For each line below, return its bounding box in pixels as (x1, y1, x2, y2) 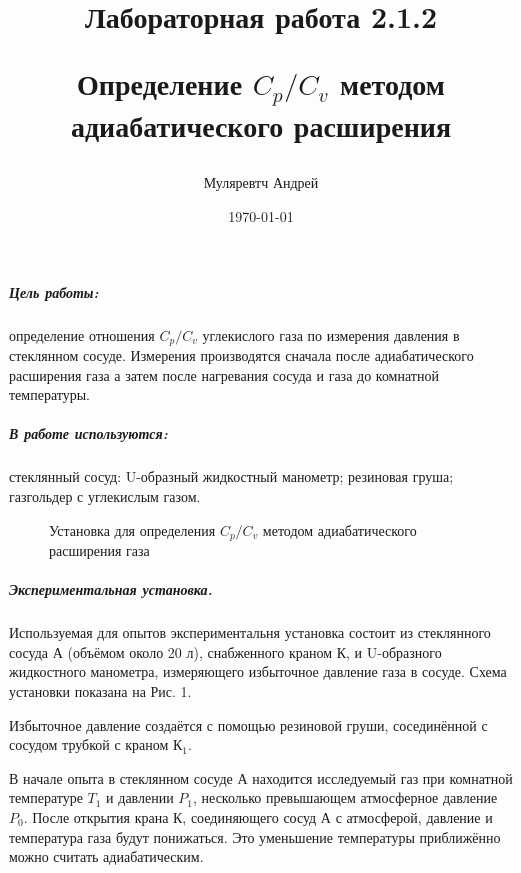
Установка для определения (49, 519, 216, 540)
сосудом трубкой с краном (9, 734, 169, 755)
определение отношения (9, 324, 155, 345)
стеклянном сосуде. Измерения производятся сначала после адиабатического (9, 345, 474, 366)
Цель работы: (9, 281, 99, 302)
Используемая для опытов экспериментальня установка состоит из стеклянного (9, 622, 491, 643)
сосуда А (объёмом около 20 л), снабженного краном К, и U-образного (9, 641, 442, 662)
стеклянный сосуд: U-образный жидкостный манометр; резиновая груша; (9, 466, 454, 487)
